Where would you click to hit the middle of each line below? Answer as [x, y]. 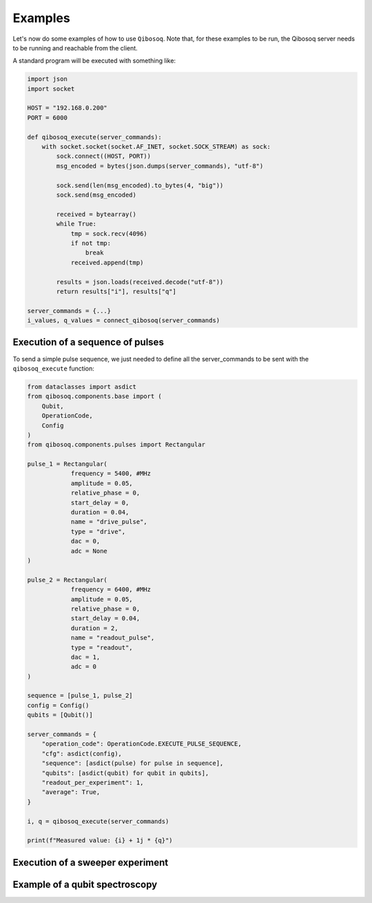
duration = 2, [94, 628]
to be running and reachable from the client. [75, 48]
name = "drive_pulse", [109, 522]
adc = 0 [83, 667]
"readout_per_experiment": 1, [93, 782]
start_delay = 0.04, [105, 618]
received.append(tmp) [107, 262]
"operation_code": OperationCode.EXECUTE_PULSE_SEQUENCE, [142, 744]
